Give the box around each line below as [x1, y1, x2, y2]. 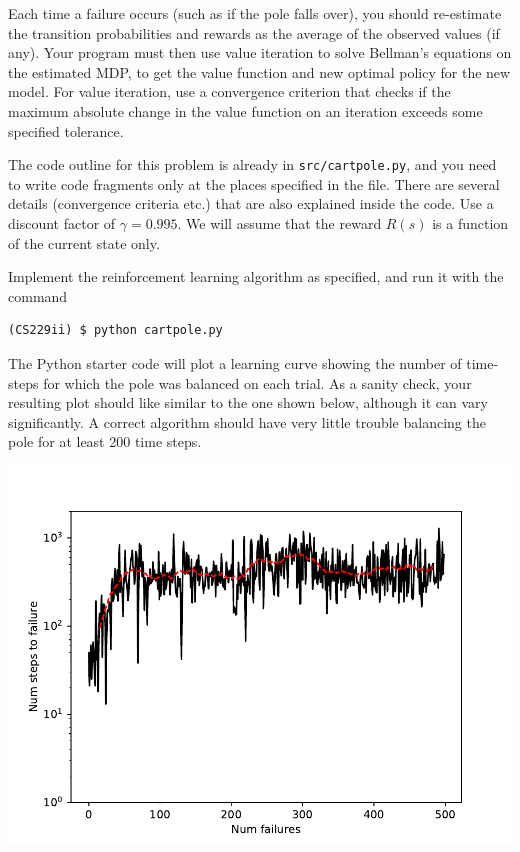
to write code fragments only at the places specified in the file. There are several [8, 173, 500, 194]
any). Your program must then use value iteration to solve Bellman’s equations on [8, 42, 512, 63]
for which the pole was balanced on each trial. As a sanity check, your [43, 372, 472, 393]
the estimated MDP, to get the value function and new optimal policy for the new [8, 61, 511, 82]
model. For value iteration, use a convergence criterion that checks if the [8, 81, 451, 102]
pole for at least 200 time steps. [8, 431, 202, 452]
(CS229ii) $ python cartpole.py [8, 323, 223, 338]
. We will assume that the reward [177, 213, 382, 233]
